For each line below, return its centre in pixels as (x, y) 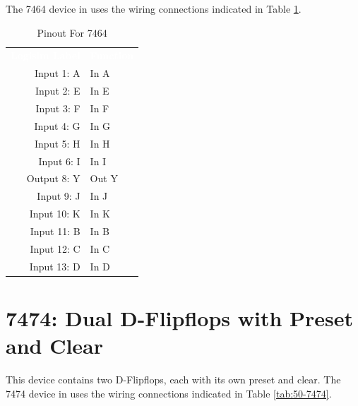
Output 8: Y (53, 178)
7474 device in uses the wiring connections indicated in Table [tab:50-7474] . (169, 393)
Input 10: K (55, 214)
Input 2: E (58, 91)
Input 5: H (58, 143)
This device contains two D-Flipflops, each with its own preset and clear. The (173, 379)
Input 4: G (57, 125)
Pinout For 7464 (72, 32)
